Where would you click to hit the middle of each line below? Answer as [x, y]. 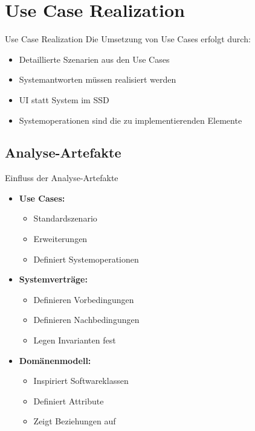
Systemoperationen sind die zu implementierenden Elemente [131, 120]
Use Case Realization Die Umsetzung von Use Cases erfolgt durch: [128, 39]
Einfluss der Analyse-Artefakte [62, 178]
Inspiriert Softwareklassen [81, 381]
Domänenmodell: [55, 360]
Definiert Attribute [69, 401]
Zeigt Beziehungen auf [75, 421]
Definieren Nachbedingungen [86, 320]
